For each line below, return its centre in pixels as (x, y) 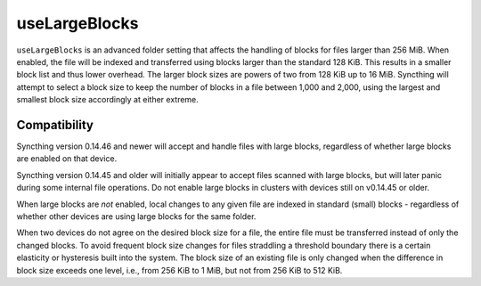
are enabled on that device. (67, 159)
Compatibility (55, 125)
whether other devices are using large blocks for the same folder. (136, 216)
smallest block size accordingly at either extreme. (108, 100)
